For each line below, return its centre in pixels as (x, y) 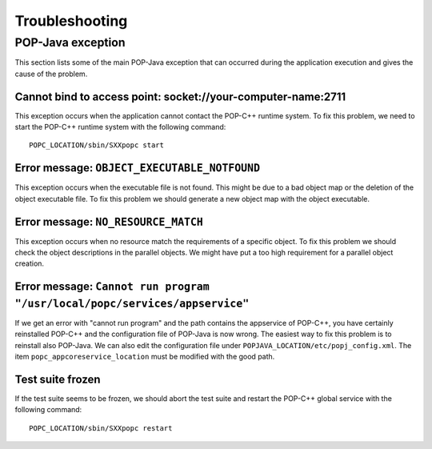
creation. (29, 263)
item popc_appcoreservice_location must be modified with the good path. (145, 357)
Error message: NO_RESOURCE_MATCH (109, 221)
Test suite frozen (58, 379)
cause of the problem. (51, 74)
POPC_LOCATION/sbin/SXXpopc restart (101, 428)
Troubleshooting (71, 21)
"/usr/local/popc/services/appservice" (132, 303)
